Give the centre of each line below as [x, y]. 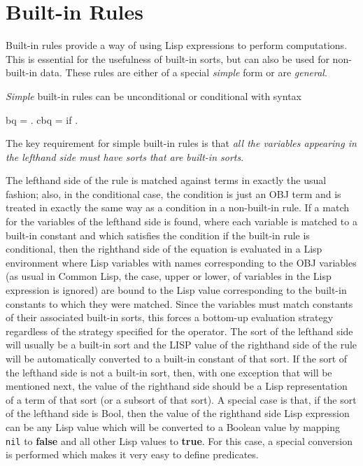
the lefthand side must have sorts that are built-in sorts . [125, 156]
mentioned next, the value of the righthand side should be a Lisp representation [177, 386]
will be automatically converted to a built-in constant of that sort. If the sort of [177, 358]
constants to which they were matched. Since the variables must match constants [179, 303]
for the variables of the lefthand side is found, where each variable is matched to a [181, 221]
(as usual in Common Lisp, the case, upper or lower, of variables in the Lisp [169, 276]
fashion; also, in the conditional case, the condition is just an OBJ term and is [173, 193]
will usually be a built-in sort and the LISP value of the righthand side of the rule [181, 345]
